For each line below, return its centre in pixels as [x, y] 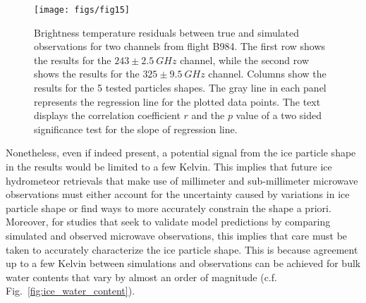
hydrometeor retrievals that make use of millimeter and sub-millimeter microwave [182, 180]
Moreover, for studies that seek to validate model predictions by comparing [168, 222]
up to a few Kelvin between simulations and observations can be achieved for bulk [183, 263]
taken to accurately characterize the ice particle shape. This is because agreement [182, 249]
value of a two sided [279, 115]
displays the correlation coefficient [107, 115]
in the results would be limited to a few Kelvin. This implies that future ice [169, 166]
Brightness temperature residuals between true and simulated [167, 32]
